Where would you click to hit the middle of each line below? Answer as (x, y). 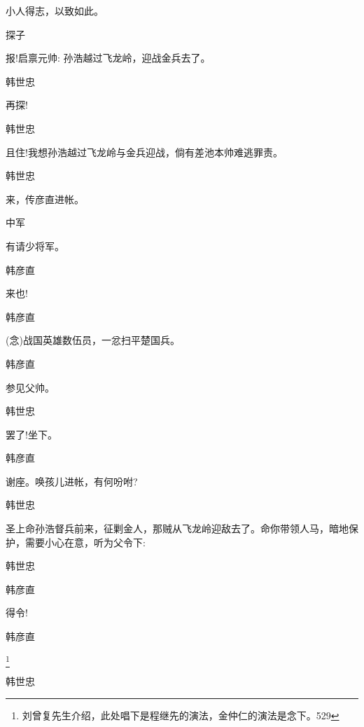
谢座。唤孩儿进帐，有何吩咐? (72, 481)
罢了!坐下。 (31, 434)
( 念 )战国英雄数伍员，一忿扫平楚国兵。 (93, 340)
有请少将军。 (35, 245)
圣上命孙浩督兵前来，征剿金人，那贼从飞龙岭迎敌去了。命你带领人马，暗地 (177, 528)
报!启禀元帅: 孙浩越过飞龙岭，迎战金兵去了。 (108, 58)
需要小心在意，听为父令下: (85, 542)
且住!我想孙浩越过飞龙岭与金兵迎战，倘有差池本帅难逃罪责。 (144, 152)
